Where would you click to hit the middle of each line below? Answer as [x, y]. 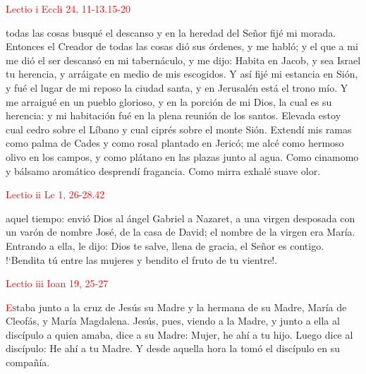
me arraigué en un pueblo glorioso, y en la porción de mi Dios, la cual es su [169, 101]
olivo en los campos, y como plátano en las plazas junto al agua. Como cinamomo [182, 156]
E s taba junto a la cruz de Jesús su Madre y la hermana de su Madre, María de [176, 307]
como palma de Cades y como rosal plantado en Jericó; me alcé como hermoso [175, 143]
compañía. [28, 362]
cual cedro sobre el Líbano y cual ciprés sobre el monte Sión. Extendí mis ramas [179, 129]
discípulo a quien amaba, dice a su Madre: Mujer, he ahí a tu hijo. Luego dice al [179, 334]
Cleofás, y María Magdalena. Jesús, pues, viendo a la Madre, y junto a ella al [173, 321]
